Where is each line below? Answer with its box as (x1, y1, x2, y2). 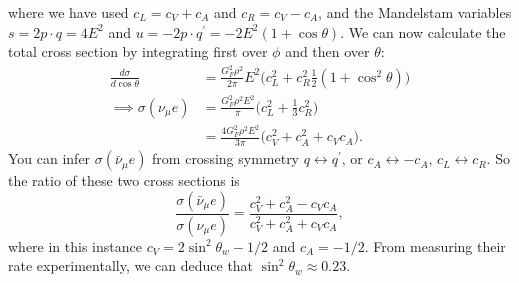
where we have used (8, 2, 129, 22)
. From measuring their (364, 235, 506, 256)
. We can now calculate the (340, 21, 506, 42)
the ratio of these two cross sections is (8, 170, 240, 191)
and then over (285, 41, 370, 62)
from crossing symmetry (152, 148, 300, 169)
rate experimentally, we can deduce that (8, 255, 254, 276)
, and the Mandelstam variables (318, 2, 512, 22)
